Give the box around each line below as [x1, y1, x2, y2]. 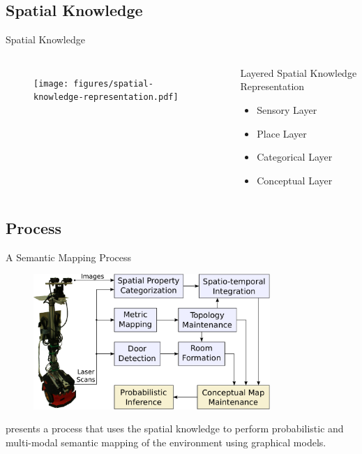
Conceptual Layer [257, 173, 333, 187]
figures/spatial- [73, 78, 153, 89]
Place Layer [257, 126, 307, 140]
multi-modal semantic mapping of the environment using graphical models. [6, 434, 326, 449]
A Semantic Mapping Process [6, 249, 132, 264]
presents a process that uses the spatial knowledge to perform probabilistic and [6, 421, 344, 436]
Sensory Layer [257, 102, 317, 117]
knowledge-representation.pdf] [33, 92, 179, 103]
